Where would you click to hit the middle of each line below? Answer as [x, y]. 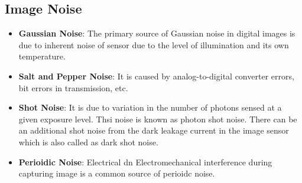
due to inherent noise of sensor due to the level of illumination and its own [154, 44]
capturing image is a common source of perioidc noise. [117, 173]
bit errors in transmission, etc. [73, 87]
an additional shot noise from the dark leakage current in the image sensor [154, 130]
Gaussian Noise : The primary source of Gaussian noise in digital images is [157, 33]
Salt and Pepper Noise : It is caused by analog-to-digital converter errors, [156, 76]
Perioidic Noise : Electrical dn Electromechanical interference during [145, 162]
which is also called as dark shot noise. [88, 142]
